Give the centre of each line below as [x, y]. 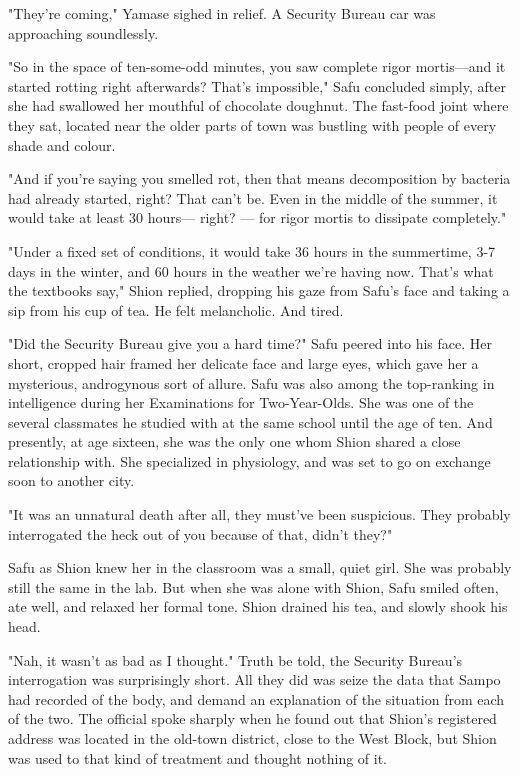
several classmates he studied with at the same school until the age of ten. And [250, 421]
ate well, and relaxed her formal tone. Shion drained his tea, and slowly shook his [258, 606]
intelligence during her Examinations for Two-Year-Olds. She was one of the [241, 402]
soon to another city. [71, 480]
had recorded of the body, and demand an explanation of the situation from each [256, 698]
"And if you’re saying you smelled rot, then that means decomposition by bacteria [259, 178]
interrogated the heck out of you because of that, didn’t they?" [200, 533]
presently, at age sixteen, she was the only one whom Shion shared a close [234, 441]
